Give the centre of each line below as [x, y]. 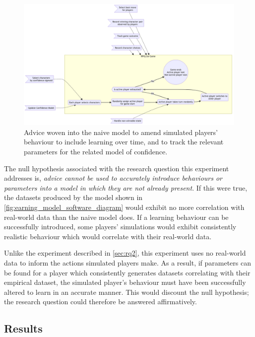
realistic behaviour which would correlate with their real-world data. [108, 236]
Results [23, 328]
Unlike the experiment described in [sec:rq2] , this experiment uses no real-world [125, 253]
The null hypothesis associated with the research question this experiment [117, 168]
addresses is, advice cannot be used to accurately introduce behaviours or [113, 178]
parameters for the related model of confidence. [96, 152]
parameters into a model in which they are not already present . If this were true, [126, 187]
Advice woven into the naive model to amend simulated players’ [121, 132]
